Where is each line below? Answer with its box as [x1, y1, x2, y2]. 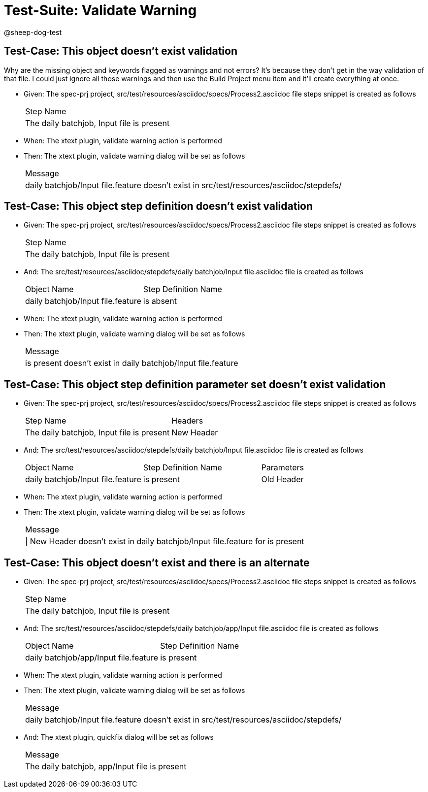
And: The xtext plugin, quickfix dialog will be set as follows [24, 733, 214, 742]
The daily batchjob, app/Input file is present [25, 761, 187, 772]
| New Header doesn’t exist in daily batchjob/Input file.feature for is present [25, 536, 304, 547]
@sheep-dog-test [4, 28, 62, 36]
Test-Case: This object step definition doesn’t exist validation [4, 200, 313, 213]
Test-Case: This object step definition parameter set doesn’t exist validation [4, 378, 386, 391]
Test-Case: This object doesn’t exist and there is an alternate [4, 556, 310, 569]
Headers [171, 416, 203, 426]
